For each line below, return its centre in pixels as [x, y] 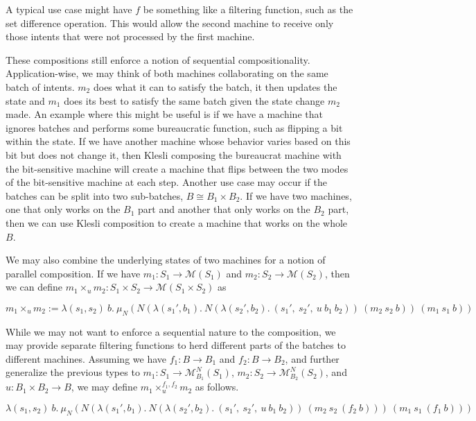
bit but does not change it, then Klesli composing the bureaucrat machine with [174, 154]
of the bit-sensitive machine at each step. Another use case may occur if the [166, 182]
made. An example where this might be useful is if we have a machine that [164, 114]
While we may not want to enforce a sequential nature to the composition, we [171, 331]
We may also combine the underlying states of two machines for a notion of [166, 260]
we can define [34, 287]
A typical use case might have [69, 9]
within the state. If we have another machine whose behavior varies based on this [178, 141]
